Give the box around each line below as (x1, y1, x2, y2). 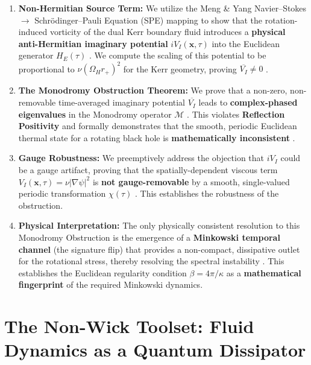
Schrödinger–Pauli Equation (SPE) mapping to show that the (34, 13, 263, 26)
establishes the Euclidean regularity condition (18, 266, 187, 279)
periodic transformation (18, 187, 106, 200)
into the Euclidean (212, 37, 280, 49)
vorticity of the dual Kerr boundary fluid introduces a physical (49, 25, 286, 38)
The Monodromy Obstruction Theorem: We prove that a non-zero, (18, 84, 287, 97)
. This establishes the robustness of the (135, 187, 279, 200)
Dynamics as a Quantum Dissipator (4, 337, 306, 362)
